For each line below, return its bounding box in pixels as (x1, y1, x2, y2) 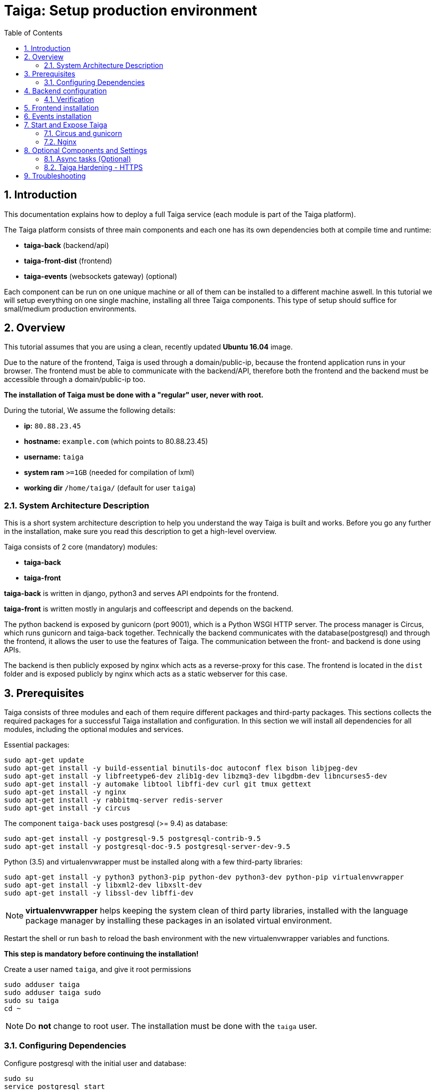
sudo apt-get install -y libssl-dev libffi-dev (4, 889, 194, 897)
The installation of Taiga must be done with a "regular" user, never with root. (4, 390, 264, 399)
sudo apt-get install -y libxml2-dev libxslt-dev (4, 881, 202, 889)
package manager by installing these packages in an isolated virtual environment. (25, 915, 332, 926)
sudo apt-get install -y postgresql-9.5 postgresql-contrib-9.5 (4, 834, 261, 843)
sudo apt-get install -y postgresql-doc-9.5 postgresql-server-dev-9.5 (4, 842, 291, 851)
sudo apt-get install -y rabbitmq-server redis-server (4, 796, 223, 804)
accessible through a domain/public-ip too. (4, 375, 146, 384)
